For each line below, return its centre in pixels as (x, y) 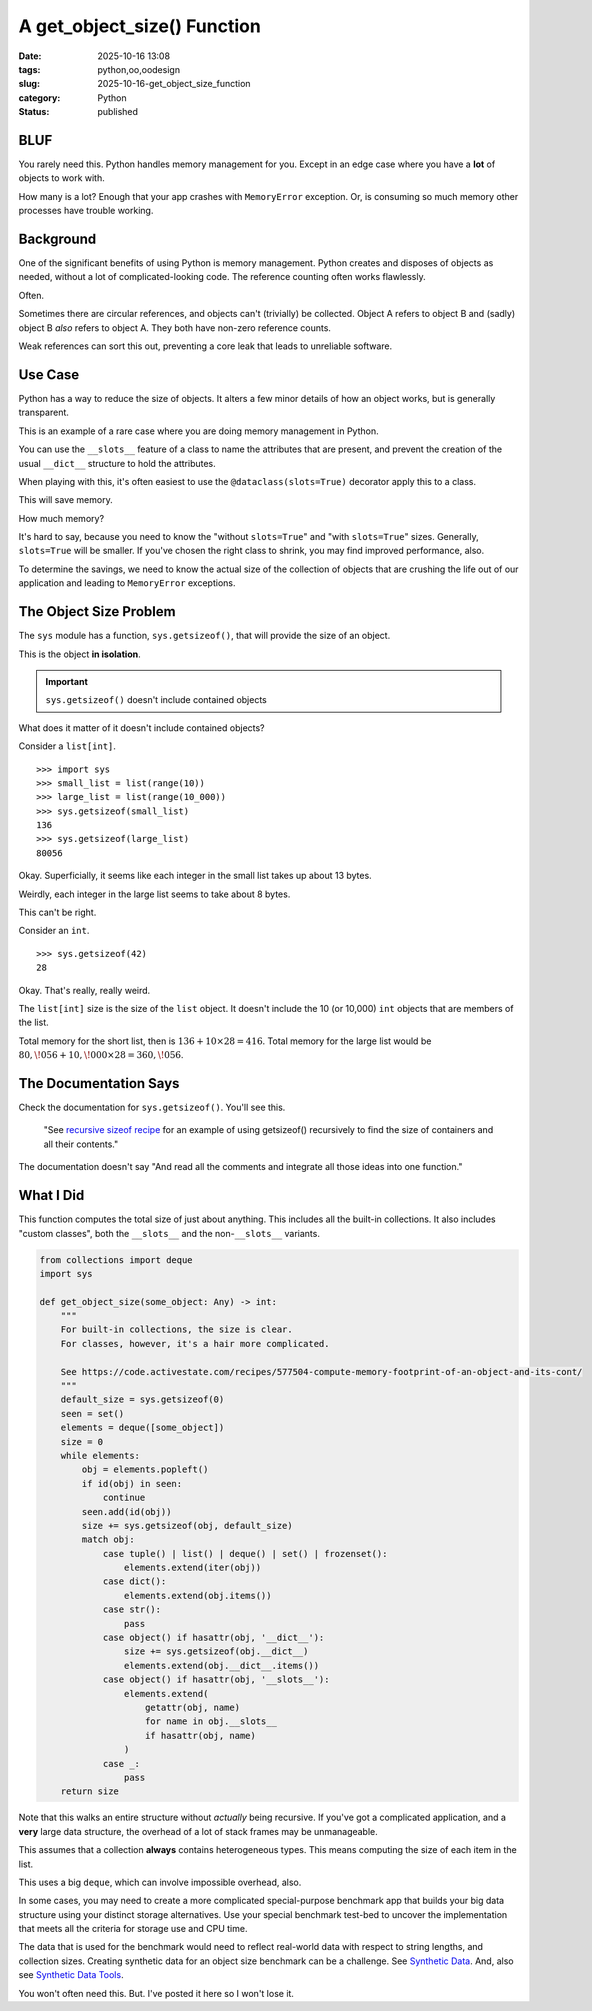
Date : (30, 56)
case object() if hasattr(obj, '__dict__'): (213, 1638)
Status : (34, 112)
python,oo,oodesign (138, 69)
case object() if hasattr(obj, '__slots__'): (216, 1679)
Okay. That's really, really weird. (84, 990)
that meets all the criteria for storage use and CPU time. (133, 1929)
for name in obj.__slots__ (211, 1721)
